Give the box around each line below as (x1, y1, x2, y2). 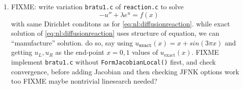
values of (132, 47, 158, 57)
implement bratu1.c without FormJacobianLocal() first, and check (11, 57, 216, 67)
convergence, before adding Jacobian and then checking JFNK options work (11, 66, 240, 76)
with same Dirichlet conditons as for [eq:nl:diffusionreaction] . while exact (11, 18, 230, 28)
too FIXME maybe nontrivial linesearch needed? (11, 76, 158, 86)
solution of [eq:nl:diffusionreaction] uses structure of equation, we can (11, 28, 219, 38)
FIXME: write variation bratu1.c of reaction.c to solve (11, 1, 184, 11)
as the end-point (55, 47, 105, 57)
